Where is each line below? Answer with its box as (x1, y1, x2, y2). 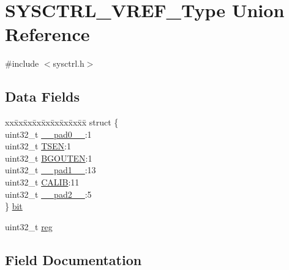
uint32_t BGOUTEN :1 (5, 151, 92, 164)
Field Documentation (5, 250, 142, 269)
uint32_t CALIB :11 (5, 176, 80, 189)
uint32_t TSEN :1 (5, 140, 71, 152)
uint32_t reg (5, 220, 53, 233)
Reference (5, 21, 90, 47)
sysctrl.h (53, 57, 84, 70)
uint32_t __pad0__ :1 (5, 127, 92, 140)
